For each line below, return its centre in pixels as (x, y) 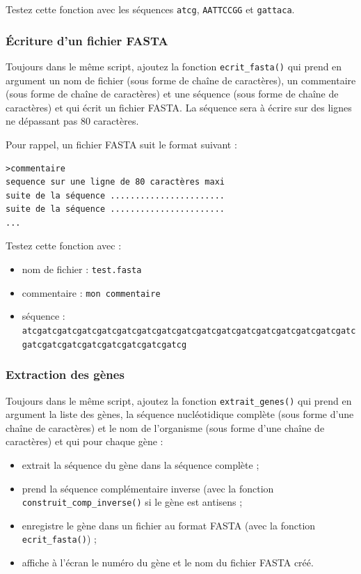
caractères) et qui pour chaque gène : (85, 441)
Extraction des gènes (65, 374)
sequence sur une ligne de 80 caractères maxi (115, 182)
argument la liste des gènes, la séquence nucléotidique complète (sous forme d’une (180, 414)
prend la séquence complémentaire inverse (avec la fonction (148, 488)
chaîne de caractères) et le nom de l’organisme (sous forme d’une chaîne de (165, 427)
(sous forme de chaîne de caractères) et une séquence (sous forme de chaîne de (172, 94)
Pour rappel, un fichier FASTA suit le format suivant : (121, 144)
